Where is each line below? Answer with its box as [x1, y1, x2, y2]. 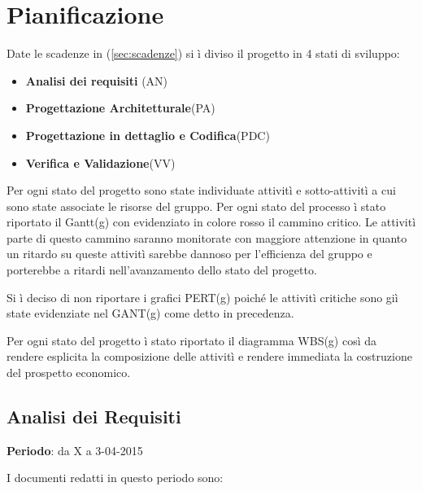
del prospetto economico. [7, 364, 131, 381]
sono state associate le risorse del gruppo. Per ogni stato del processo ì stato [7, 197, 386, 214]
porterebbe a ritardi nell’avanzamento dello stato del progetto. [7, 261, 317, 278]
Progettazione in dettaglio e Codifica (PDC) [25, 126, 270, 143]
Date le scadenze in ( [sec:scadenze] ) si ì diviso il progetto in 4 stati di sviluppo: [7, 45, 400, 62]
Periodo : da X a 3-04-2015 [7, 441, 143, 458]
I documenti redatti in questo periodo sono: [7, 469, 224, 486]
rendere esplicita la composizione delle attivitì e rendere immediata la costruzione [7, 348, 412, 365]
